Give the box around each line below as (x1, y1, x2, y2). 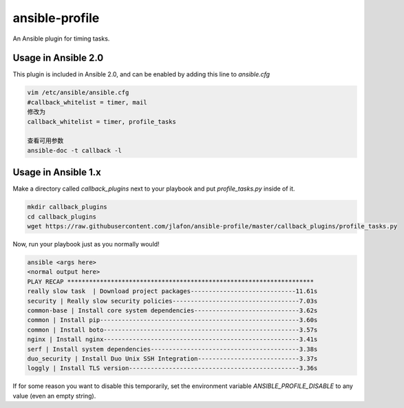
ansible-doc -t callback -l (27, 147, 122, 154)
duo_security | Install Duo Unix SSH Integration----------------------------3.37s (27, 354, 318, 363)
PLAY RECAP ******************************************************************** (27, 277, 315, 286)
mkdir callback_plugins (27, 203, 108, 211)
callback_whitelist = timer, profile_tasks (27, 118, 177, 125)
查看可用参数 (27, 137, 64, 144)
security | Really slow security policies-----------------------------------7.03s (27, 297, 318, 305)
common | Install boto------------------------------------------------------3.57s (27, 325, 318, 334)
